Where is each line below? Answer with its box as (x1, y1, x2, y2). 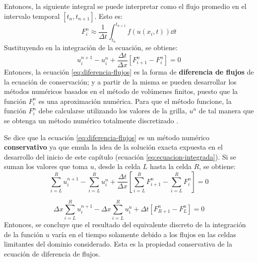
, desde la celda (94, 161, 141, 172)
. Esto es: (94, 10, 123, 21)
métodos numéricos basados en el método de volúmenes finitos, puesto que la (4, 86, 238, 96)
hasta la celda (149, 161, 192, 172)
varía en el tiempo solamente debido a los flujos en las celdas (52, 229, 236, 239)
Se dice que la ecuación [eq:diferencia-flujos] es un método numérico (4, 132, 210, 142)
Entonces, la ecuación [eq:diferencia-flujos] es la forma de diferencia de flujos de (4, 66, 254, 77)
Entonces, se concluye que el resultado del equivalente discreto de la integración (4, 219, 246, 230)
